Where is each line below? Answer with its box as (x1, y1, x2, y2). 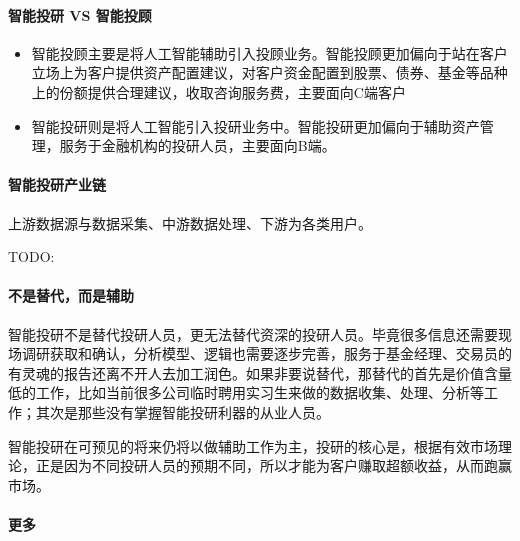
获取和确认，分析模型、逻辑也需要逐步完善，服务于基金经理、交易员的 (49, 343, 512, 364)
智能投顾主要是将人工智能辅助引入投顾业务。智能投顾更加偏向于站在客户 (31, 42, 508, 63)
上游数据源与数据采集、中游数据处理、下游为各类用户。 (8, 212, 372, 233)
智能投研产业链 (8, 174, 106, 195)
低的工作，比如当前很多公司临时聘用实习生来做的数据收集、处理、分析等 (8, 382, 484, 403)
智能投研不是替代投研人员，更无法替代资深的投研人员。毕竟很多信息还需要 (8, 323, 498, 344)
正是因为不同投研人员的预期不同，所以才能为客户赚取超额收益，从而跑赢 (35, 455, 512, 476)
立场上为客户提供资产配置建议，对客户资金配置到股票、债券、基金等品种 (31, 62, 508, 83)
